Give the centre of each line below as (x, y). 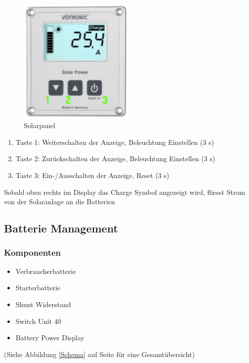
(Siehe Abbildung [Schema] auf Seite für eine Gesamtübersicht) (100, 354)
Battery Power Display (50, 338)
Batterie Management (61, 228)
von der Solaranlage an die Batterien (60, 202)
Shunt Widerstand (43, 304)
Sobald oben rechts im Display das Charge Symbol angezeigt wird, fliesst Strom (125, 192)
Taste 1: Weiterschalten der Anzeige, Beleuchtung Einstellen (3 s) (115, 142)
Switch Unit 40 (38, 321)
